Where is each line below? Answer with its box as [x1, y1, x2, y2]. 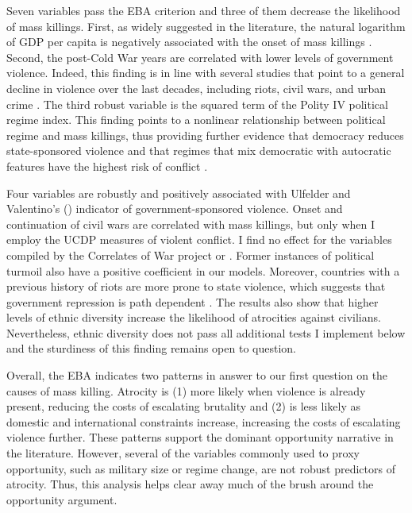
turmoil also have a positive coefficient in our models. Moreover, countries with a [6, 262, 400, 279]
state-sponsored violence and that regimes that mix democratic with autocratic [6, 142, 391, 159]
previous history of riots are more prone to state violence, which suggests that [6, 278, 386, 295]
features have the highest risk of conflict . [6, 157, 208, 174]
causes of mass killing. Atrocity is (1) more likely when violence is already [6, 382, 366, 399]
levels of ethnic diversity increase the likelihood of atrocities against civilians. [6, 309, 381, 326]
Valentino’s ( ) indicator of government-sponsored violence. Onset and [6, 200, 343, 217]
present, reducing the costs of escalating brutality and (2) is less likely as [6, 398, 360, 415]
